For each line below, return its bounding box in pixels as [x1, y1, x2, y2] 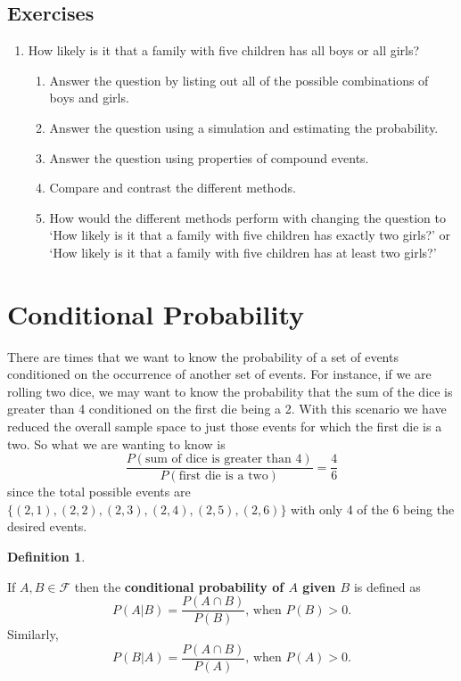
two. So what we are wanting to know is [7, 434, 226, 453]
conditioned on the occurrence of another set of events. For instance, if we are [7, 365, 432, 383]
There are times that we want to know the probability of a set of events [7, 347, 399, 365]
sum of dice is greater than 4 [144, 453, 302, 466]
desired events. [7, 517, 87, 536]
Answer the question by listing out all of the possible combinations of [49, 70, 429, 89]
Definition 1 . [7, 547, 86, 566]
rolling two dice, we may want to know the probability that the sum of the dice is [7, 382, 453, 400]
